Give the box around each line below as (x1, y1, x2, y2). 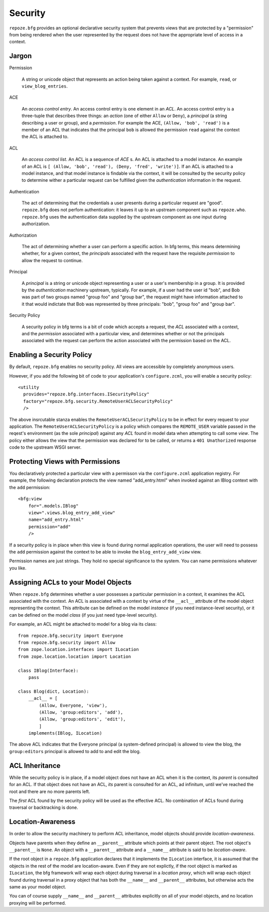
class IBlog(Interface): (18, 667, 79, 673)
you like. (9, 565, 27, 571)
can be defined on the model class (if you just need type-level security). (9, 612, 158, 618)
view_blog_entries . (21, 83, 68, 89)
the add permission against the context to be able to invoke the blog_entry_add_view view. (9, 548, 202, 555)
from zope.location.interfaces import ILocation (18, 647, 139, 652)
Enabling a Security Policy (9, 351, 92, 359)
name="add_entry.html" (28, 517, 84, 522)
